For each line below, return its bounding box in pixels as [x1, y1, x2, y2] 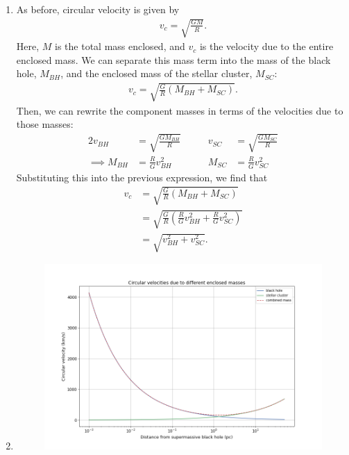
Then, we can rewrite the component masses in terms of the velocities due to [16, 103, 343, 117]
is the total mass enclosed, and [55, 39, 185, 53]
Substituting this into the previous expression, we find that [16, 169, 268, 184]
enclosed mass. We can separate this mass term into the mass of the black [16, 52, 331, 67]
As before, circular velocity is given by [16, 2, 180, 16]
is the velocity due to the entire [199, 39, 334, 53]
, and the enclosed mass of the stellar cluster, [60, 66, 253, 81]
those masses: [16, 117, 74, 131]
